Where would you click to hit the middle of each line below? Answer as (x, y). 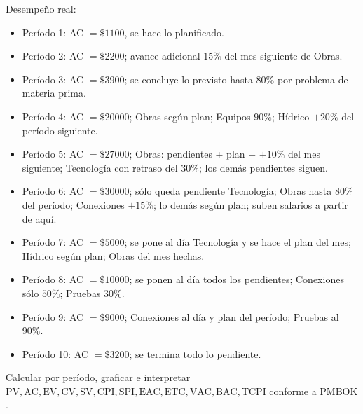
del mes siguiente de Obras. (283, 56)
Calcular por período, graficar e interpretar (98, 377)
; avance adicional (162, 56)
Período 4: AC (53, 116)
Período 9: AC (53, 316)
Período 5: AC (53, 154)
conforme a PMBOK (314, 391)
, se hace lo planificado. (174, 32)
